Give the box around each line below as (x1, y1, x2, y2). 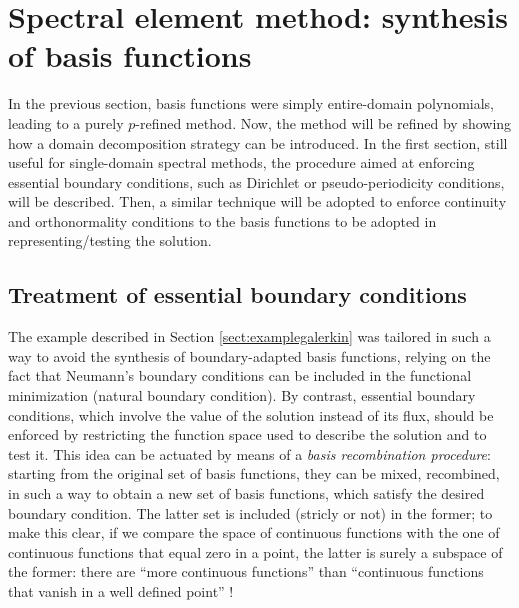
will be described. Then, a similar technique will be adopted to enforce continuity (8, 191, 507, 212)
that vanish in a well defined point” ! (8, 580, 234, 601)
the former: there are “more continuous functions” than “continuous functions (8, 561, 484, 582)
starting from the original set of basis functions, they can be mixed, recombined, (8, 463, 500, 484)
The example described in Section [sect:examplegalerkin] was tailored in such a (8, 326, 491, 347)
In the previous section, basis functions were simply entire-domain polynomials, (8, 93, 494, 114)
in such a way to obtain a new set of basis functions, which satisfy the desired (8, 483, 485, 504)
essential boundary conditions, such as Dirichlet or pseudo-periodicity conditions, (8, 171, 505, 192)
